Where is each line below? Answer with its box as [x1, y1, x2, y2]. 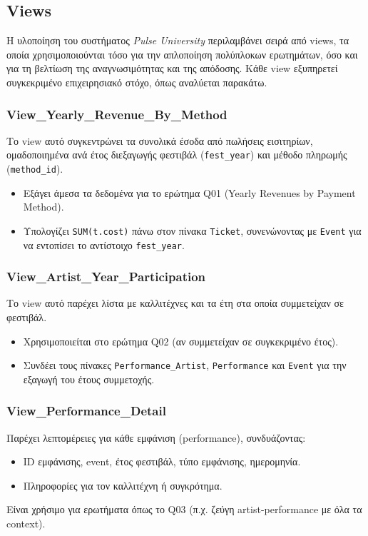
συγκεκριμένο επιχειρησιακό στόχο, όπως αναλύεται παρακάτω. [6, 74, 267, 89]
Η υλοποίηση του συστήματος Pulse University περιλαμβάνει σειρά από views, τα [6, 33, 349, 48]
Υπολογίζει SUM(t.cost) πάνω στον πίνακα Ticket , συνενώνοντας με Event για [23, 223, 362, 238]
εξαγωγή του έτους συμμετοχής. [23, 371, 155, 386]
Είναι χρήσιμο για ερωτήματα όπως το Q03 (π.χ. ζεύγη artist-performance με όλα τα [6, 502, 362, 517]
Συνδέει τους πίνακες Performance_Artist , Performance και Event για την [23, 358, 347, 373]
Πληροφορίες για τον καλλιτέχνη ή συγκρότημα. [23, 477, 223, 492]
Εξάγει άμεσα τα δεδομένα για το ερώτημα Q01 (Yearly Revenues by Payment [23, 185, 356, 200]
